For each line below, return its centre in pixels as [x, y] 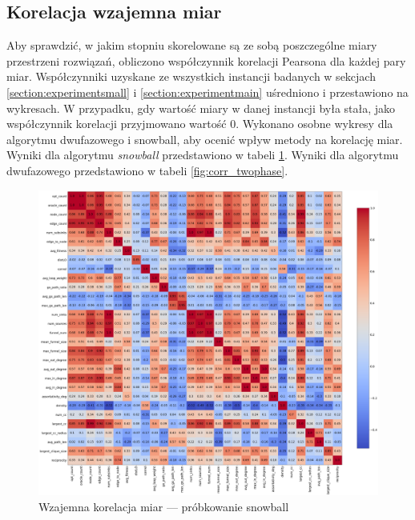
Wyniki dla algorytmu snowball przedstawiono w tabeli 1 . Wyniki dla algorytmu [203, 155]
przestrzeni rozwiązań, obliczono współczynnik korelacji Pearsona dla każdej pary [206, 60]
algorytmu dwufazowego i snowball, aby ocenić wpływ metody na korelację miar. [205, 139]
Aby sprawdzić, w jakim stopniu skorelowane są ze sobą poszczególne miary [192, 45]
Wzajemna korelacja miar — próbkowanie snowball [164, 506]
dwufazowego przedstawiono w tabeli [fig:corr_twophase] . [147, 170]
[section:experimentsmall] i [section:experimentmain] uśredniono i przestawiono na [207, 92]
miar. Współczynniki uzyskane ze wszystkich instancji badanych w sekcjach [191, 76]
